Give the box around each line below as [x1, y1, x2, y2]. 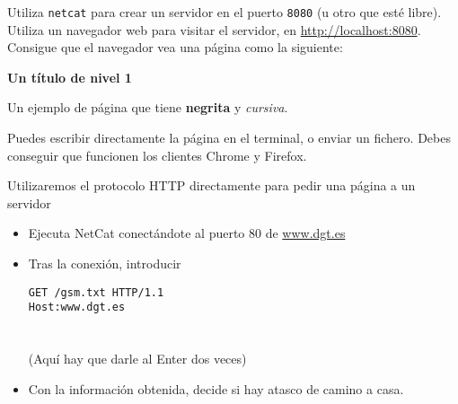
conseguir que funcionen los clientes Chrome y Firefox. [7, 145, 307, 164]
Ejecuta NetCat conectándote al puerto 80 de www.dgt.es [28, 224, 346, 242]
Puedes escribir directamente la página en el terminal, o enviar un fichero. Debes [7, 128, 451, 147]
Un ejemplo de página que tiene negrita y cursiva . [7, 98, 288, 117]
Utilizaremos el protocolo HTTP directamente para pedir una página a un [7, 176, 416, 195]
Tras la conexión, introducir [28, 254, 181, 272]
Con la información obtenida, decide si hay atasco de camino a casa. [28, 379, 404, 398]
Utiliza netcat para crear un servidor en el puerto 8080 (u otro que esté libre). [7, 3, 442, 21]
